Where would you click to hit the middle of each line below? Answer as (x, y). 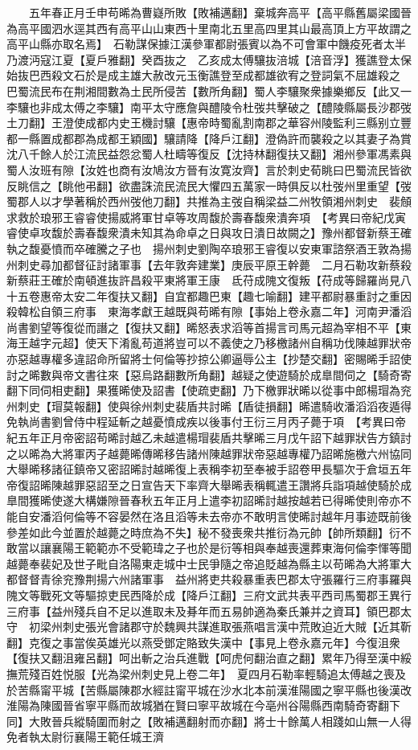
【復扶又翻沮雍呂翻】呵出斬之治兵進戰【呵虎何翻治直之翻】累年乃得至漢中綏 (209, 658)
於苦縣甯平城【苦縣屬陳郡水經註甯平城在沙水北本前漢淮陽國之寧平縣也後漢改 (209, 689)
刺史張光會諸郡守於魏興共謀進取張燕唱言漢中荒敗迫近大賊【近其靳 (237, 627)
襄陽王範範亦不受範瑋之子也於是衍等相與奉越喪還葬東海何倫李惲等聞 (231, 548)
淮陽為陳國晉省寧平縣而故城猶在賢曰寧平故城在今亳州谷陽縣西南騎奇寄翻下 (203, 705)
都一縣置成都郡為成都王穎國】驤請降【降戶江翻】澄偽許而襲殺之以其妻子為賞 (209, 138)
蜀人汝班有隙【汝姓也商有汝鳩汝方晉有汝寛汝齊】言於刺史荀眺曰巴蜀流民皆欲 (209, 169)
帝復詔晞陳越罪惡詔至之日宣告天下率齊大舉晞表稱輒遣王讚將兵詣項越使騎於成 (209, 484)
